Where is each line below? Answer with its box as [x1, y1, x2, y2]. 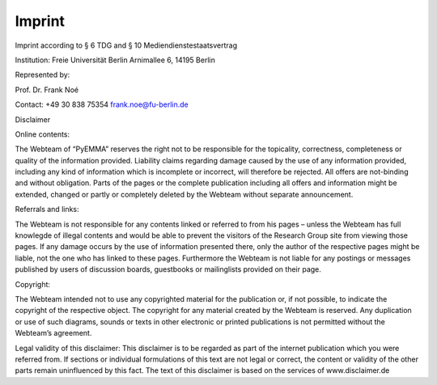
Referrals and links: [15, 205, 80, 214]
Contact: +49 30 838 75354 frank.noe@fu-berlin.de [15, 99, 189, 109]
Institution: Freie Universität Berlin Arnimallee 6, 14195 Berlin [15, 55, 216, 65]
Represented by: [15, 70, 70, 80]
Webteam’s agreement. [15, 328, 92, 338]
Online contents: [15, 129, 70, 139]
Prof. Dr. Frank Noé [15, 85, 79, 95]
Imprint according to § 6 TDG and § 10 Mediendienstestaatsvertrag [15, 40, 238, 50]
